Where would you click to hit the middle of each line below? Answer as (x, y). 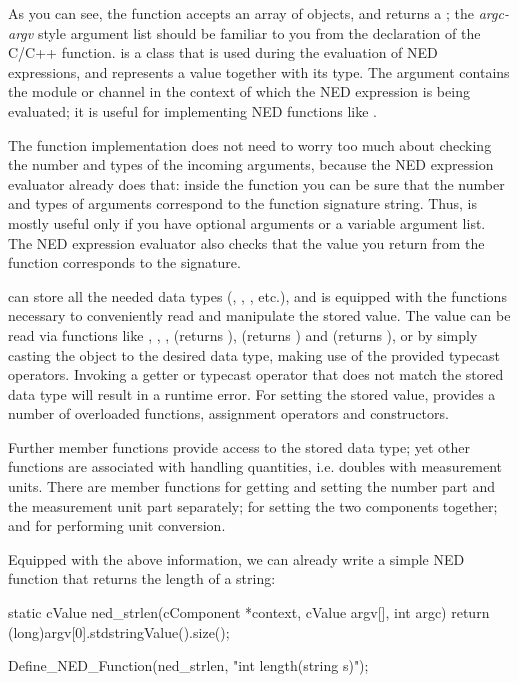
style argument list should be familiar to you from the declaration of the (259, 32)
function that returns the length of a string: (142, 578)
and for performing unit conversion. (117, 525)
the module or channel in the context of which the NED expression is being (239, 91)
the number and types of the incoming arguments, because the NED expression (251, 164)
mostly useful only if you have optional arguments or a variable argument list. (247, 222)
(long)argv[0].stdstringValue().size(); (119, 631)
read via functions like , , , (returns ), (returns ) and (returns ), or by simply (243, 334)
